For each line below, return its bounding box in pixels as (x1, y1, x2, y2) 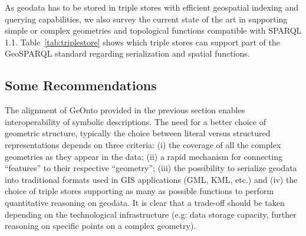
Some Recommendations (5, 76, 157, 94)
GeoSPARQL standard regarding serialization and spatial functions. (5, 47, 250, 60)
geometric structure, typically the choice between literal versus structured (5, 127, 271, 139)
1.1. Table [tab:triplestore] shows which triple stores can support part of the (5, 35, 281, 48)
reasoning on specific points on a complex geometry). (5, 219, 196, 232)
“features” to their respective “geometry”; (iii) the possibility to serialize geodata (5, 162, 297, 174)
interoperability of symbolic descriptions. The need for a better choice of (5, 115, 266, 127)
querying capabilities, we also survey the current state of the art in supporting (5, 12, 288, 25)
